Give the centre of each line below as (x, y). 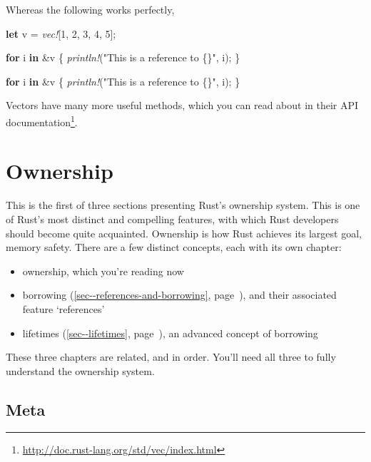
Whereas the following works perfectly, (90, 9)
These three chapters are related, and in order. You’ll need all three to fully (171, 357)
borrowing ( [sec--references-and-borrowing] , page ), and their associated (179, 295)
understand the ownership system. (80, 370)
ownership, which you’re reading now (103, 271)
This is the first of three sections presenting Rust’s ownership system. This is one (183, 205)
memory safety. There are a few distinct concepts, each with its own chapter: (174, 247)
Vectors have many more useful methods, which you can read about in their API (182, 105)
